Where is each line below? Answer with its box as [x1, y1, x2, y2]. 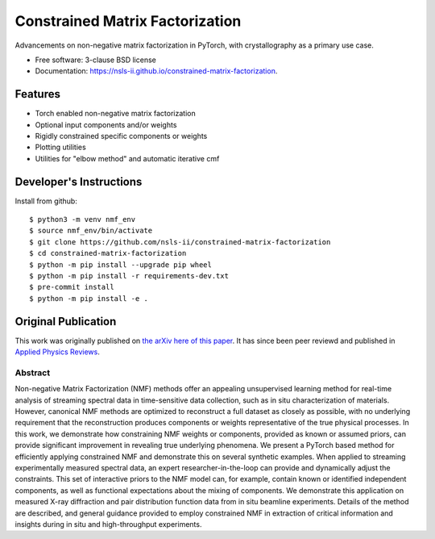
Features [14, 87, 60, 101]
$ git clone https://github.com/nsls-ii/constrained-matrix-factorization [29, 237, 331, 246]
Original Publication [14, 315, 117, 328]
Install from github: [14, 196, 78, 206]
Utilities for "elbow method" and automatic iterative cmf [35, 153, 220, 163]
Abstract [14, 367, 51, 378]
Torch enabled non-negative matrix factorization [35, 109, 197, 119]
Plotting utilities [35, 142, 86, 153]
